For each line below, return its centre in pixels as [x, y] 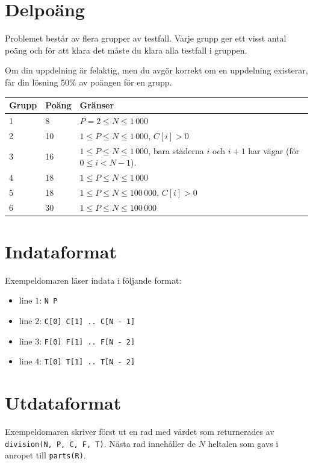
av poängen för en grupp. [126, 82]
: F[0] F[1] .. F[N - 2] [87, 341]
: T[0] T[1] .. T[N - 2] [87, 361]
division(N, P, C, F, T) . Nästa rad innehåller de [100, 443]
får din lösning [32, 82]
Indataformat [61, 251]
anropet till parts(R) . [45, 455]
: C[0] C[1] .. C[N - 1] [87, 321]
